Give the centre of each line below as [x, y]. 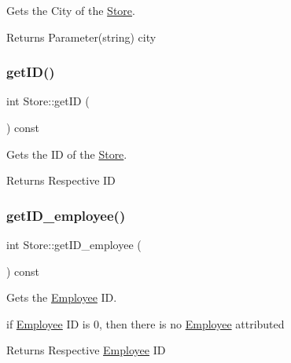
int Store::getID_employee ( [74, 244]
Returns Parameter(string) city [81, 37]
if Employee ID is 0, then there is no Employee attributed [145, 323]
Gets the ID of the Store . [67, 154]
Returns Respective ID [61, 180]
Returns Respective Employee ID [86, 350]
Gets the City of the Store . [71, 10]
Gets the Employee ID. [62, 297]
